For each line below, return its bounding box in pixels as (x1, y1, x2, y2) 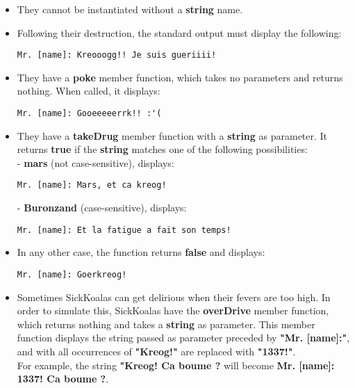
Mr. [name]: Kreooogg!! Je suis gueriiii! (17, 50, 217, 60)
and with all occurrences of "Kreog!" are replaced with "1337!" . (17, 344, 296, 358)
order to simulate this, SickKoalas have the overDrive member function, (17, 303, 329, 318)
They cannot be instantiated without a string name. (17, 2, 243, 16)
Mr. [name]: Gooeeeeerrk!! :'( (17, 108, 162, 119)
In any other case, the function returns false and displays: (17, 245, 265, 259)
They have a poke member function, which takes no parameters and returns (17, 70, 343, 84)
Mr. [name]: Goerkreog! (17, 269, 127, 280)
